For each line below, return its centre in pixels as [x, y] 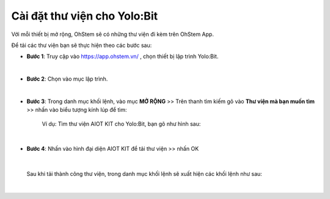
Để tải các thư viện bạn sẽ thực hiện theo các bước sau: [82, 45]
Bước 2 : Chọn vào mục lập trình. [67, 79]
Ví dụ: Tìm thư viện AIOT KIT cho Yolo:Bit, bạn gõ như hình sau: [121, 124]
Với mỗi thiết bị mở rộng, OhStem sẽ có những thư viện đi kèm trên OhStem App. [112, 34]
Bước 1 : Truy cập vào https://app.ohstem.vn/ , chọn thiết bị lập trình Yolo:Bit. [123, 56]
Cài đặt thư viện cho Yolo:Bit [85, 16]
